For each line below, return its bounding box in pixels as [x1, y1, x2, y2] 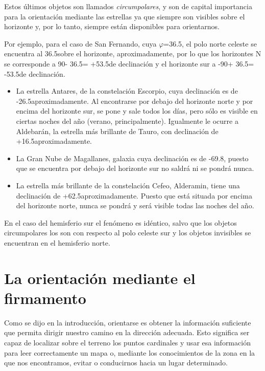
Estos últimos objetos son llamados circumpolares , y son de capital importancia [4, 1, 252, 11]
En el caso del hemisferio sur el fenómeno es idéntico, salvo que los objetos [4, 217, 237, 228]
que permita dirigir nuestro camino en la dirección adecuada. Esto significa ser [4, 327, 250, 338]
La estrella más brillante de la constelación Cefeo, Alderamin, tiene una [16, 180, 240, 190]
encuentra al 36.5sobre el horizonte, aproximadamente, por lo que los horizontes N [4, 48, 261, 59]
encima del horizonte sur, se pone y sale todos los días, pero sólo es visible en [16, 105, 258, 116]
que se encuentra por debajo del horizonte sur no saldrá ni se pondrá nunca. [16, 163, 254, 173]
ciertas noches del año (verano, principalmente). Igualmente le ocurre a [16, 115, 238, 126]
